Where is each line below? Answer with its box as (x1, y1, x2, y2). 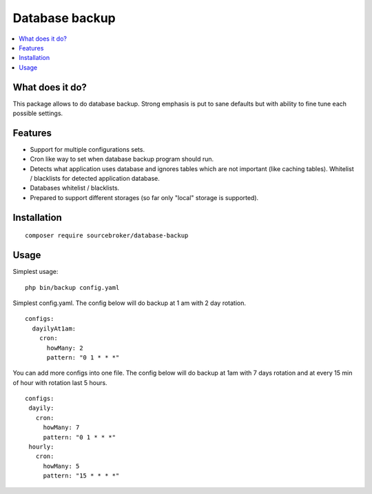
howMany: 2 (46, 344, 83, 352)
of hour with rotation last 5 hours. (12, 378, 107, 386)
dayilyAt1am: (32, 324, 76, 333)
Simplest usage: (12, 268, 59, 276)
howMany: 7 (43, 424, 80, 431)
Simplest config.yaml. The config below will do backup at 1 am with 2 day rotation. (12, 299, 246, 307)
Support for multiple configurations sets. (30, 145, 145, 153)
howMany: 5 (43, 462, 80, 470)
